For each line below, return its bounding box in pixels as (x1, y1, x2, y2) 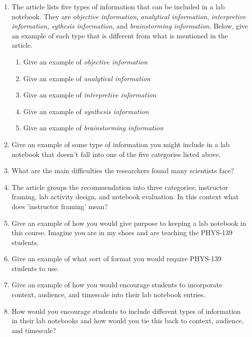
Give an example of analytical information (23, 73, 151, 83)
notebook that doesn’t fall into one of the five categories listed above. (11, 149, 221, 159)
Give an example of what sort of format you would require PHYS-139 (11, 253, 221, 264)
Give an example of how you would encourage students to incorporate (11, 279, 222, 290)
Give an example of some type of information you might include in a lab (11, 139, 230, 149)
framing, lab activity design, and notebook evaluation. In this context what (11, 191, 239, 202)
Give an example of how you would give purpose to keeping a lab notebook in (11, 217, 247, 228)
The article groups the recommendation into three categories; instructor (11, 182, 228, 192)
